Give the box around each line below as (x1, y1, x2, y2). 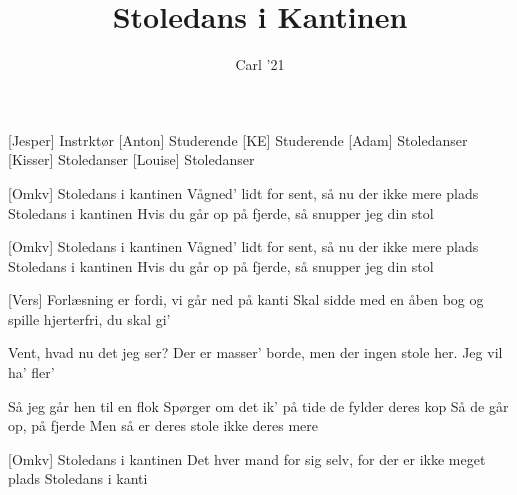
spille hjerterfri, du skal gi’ (8, 308, 171, 329)
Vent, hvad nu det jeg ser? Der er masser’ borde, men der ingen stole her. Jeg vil (8, 342, 503, 363)
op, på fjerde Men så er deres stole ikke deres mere (8, 415, 319, 436)
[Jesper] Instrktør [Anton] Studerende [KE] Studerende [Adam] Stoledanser (8, 129, 468, 150)
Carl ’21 (235, 54, 285, 75)
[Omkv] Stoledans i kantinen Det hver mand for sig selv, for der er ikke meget (8, 448, 486, 469)
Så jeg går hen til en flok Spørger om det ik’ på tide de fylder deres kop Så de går (8, 395, 509, 416)
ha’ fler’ (8, 362, 55, 383)
